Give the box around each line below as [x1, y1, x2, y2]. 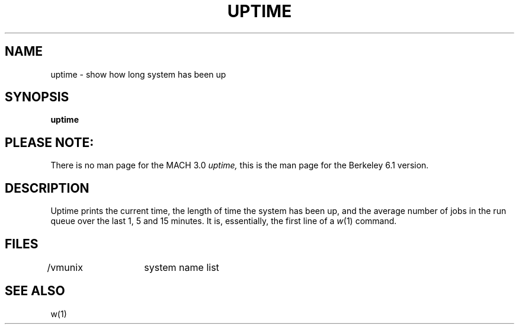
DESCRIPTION [5, 180, 89, 196]
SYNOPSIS [5, 90, 69, 105]
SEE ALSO [5, 283, 65, 299]
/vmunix [47, 261, 83, 273]
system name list [144, 261, 219, 273]
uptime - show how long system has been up [50, 69, 226, 79]
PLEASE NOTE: [5, 135, 94, 150]
